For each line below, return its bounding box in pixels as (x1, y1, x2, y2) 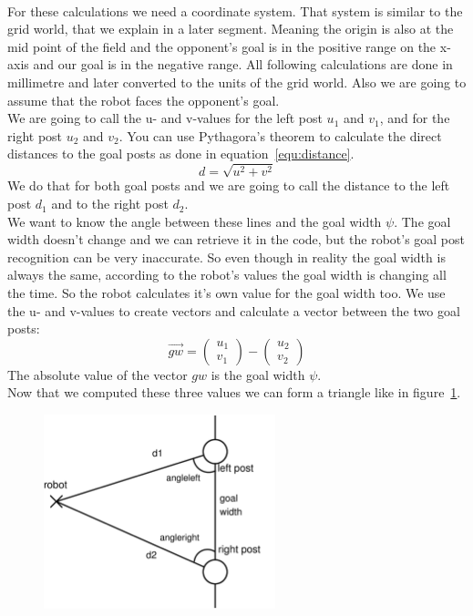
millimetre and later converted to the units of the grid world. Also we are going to (7, 72, 467, 91)
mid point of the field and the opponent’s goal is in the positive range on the (7, 36, 437, 56)
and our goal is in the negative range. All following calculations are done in (33, 55, 453, 74)
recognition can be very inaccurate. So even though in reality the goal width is (7, 247, 446, 266)
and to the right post (51, 194, 169, 213)
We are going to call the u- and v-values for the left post (7, 108, 323, 128)
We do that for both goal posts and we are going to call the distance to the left (7, 176, 450, 195)
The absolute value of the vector (7, 364, 188, 384)
